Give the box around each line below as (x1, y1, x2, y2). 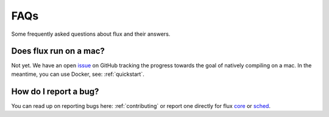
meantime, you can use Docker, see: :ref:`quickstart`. (11, 70, 144, 78)
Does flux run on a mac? (11, 46, 105, 56)
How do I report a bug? (11, 86, 99, 96)
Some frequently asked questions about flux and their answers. (11, 30, 171, 38)
